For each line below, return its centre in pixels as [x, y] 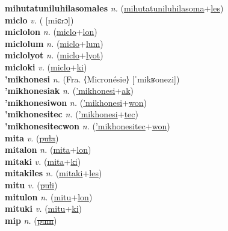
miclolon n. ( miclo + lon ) [51, 32]
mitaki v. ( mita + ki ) [43, 161]
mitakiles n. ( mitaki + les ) [54, 173]
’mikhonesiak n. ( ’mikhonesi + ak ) [69, 91]
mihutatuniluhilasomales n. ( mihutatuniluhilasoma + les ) [114, 8]
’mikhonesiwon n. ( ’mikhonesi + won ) [76, 102]
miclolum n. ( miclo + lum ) [54, 43]
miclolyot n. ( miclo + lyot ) [54, 55]
